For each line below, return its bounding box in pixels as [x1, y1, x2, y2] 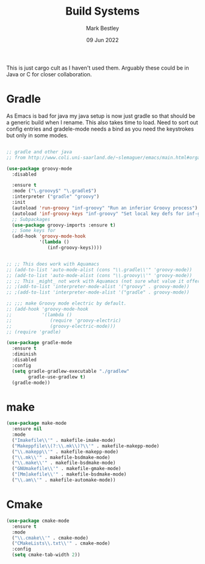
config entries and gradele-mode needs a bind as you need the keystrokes [6, 125, 194, 132]
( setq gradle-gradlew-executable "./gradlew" [12, 368, 130, 374]
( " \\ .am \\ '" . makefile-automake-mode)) [12, 477, 116, 483]
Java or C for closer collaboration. [6, 70, 92, 78]
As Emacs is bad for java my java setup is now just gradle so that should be [6, 112, 195, 120]
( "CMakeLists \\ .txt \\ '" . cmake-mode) [12, 540, 111, 547]
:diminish [12, 351, 37, 358]
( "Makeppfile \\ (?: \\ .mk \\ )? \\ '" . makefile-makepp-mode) [12, 443, 160, 449]
